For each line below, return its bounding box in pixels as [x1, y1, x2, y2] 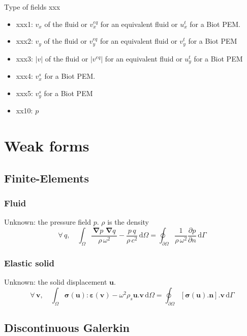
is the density [107, 217, 149, 227]
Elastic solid [4, 256, 55, 269]
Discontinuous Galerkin [4, 319, 130, 335]
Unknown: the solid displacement [4, 277, 107, 287]
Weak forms [4, 135, 89, 156]
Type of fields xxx [4, 2, 60, 12]
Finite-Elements [4, 170, 89, 186]
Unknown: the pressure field [4, 217, 91, 227]
